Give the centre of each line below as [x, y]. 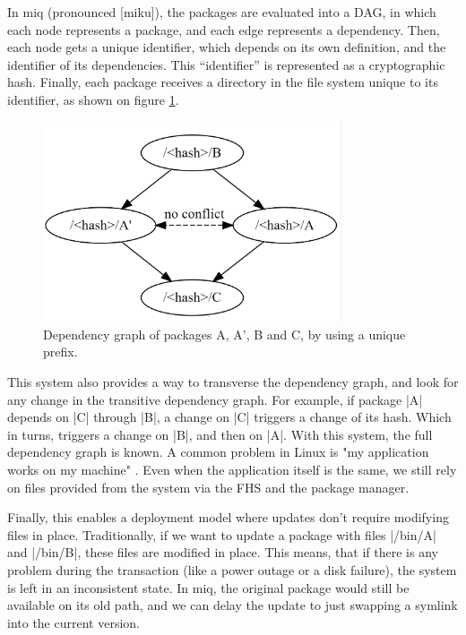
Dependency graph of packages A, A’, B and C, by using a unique [224, 334]
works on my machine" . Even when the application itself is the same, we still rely [232, 469]
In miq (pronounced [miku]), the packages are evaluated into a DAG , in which [222, 12]
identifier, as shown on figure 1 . [93, 99]
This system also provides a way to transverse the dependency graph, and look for [233, 381]
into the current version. [73, 622]
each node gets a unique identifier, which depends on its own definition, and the [227, 47]
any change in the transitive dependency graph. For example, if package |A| [215, 399]
